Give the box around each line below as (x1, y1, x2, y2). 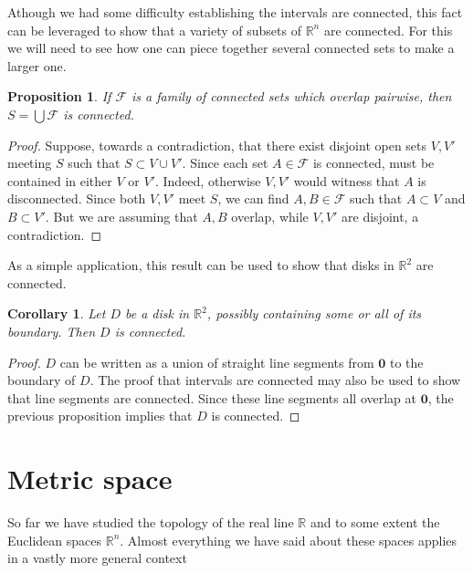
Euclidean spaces (7, 530, 102, 549)
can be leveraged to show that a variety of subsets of (7, 20, 301, 39)
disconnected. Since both (7, 189, 146, 208)
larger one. (7, 56, 67, 75)
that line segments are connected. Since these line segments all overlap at (7, 388, 416, 407)
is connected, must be (312, 153, 435, 172)
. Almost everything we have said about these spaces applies (120, 530, 457, 549)
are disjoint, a (342, 206, 419, 225)
